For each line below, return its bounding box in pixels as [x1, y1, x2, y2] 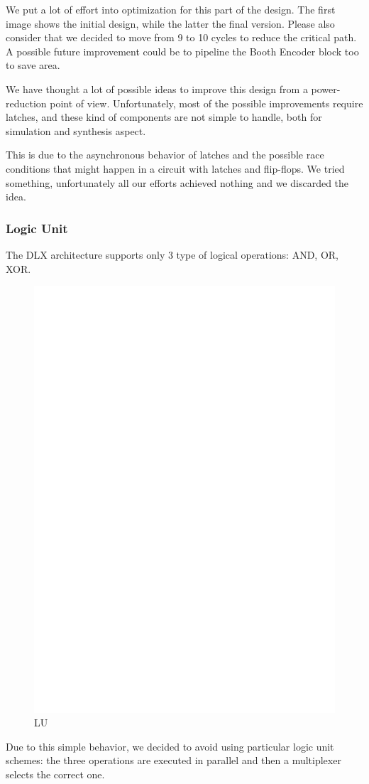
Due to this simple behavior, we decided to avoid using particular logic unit [6, 739, 334, 753]
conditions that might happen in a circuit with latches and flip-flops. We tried [6, 161, 345, 176]
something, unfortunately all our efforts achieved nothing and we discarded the [6, 175, 349, 190]
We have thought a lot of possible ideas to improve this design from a [6, 81, 308, 96]
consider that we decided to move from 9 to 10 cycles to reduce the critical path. [6, 30, 357, 45]
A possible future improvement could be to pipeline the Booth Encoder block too [6, 43, 359, 58]
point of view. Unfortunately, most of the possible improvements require [50, 95, 363, 110]
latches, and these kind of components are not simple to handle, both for [6, 109, 322, 124]
